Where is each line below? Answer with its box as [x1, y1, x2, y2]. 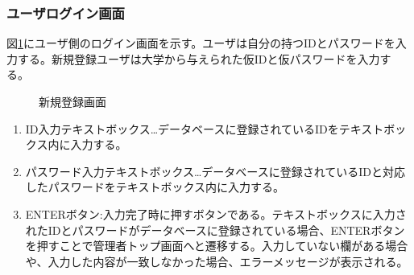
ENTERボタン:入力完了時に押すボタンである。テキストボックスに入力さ [25, 205, 407, 222]
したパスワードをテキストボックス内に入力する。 [25, 179, 284, 195]
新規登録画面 [39, 93, 106, 109]
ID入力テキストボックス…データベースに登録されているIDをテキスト [25, 120, 384, 137]
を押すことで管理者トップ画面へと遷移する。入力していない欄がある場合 [25, 237, 408, 254]
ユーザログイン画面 [6, 2, 125, 23]
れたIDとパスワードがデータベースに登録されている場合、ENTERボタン [25, 221, 405, 238]
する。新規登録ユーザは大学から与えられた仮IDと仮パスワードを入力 [17, 50, 380, 67]
